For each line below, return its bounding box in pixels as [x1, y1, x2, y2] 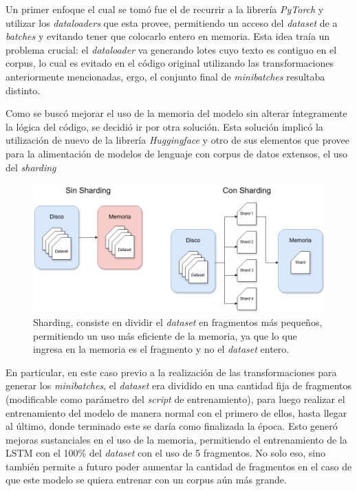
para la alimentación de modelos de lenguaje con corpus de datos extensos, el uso [6, 146, 348, 160]
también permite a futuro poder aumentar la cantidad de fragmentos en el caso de [6, 459, 352, 473]
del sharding [6, 160, 56, 174]
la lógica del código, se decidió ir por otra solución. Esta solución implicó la [6, 119, 323, 133]
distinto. [6, 83, 41, 97]
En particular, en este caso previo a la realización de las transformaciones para [6, 364, 337, 379]
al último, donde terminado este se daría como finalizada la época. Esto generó [6, 419, 338, 433]
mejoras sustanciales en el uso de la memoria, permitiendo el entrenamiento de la [6, 432, 347, 446]
